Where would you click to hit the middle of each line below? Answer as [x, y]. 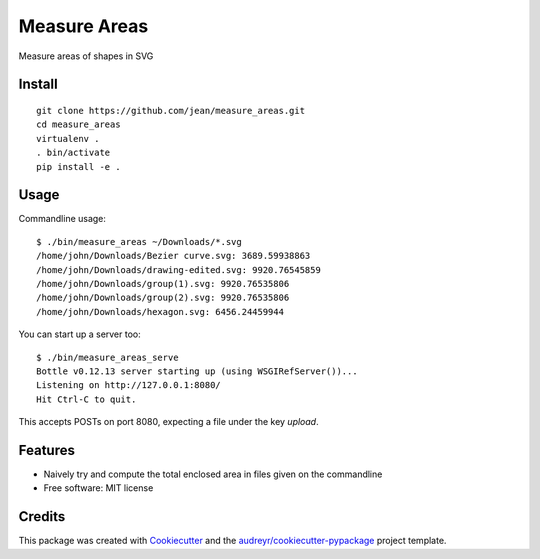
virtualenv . [68, 138]
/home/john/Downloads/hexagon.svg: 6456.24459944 [160, 311]
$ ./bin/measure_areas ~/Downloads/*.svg [139, 241]
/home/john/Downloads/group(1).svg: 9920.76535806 [163, 283]
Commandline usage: [62, 219]
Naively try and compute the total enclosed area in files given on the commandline [213, 474]
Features [46, 450]
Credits [42, 516]
